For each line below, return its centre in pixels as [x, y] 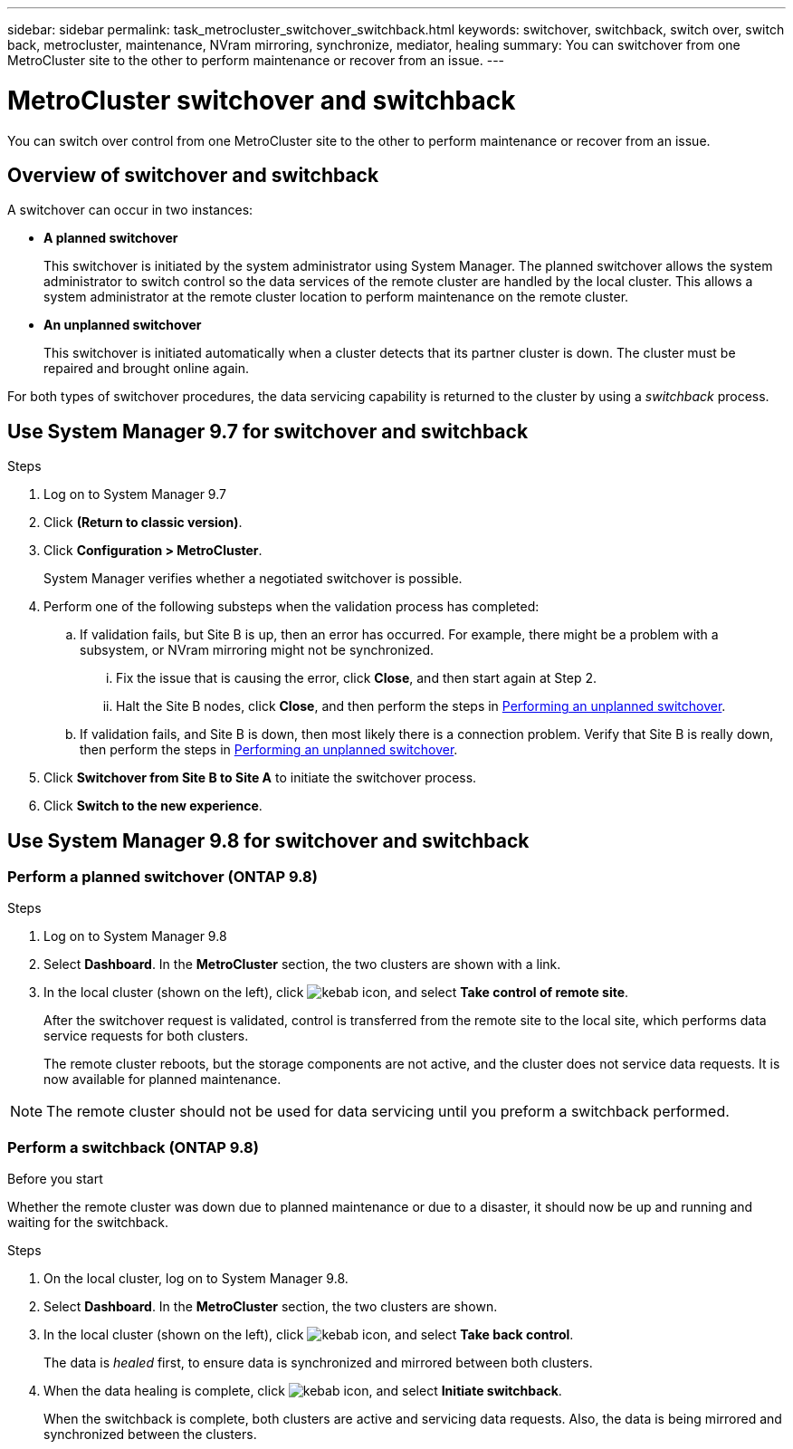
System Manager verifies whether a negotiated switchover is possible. [253, 579]
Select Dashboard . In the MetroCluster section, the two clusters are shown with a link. [302, 964]
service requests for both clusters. [146, 1036]
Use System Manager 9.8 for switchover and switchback [268, 840]
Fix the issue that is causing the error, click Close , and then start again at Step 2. [356, 678]
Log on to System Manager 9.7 [135, 494]
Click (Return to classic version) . [143, 523]
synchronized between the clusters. [150, 1435]
